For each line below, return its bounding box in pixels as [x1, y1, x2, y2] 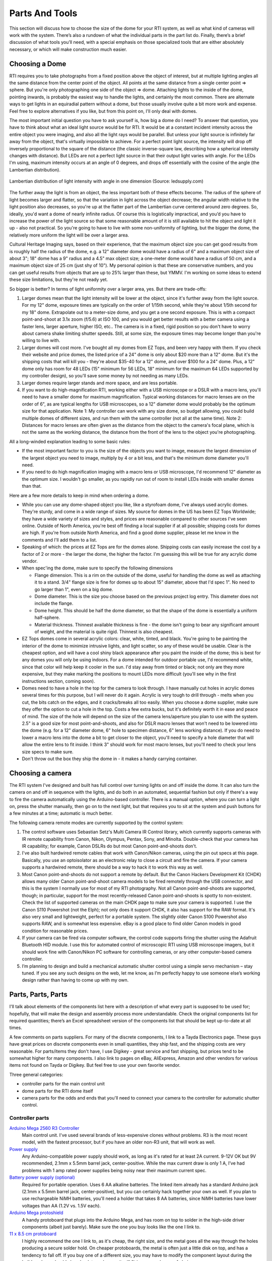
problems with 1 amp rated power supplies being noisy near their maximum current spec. [22, 1167, 207, 1173]
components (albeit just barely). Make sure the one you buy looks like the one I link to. [22, 1224, 201, 1230]
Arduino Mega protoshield [9, 1210, 63, 1216]
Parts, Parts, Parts [9, 990, 68, 999]
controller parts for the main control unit [22, 1081, 105, 1087]
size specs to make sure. [22, 749, 74, 755]
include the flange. [34, 600, 74, 606]
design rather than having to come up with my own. [22, 977, 129, 983]
